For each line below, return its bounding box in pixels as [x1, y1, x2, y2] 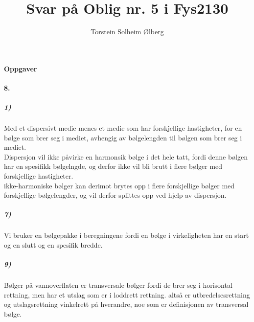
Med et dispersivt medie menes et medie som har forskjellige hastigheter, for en [4, 123, 242, 133]
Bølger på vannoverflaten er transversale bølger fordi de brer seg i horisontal [4, 280, 232, 290]
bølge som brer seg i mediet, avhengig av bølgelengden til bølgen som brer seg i [4, 132, 242, 142]
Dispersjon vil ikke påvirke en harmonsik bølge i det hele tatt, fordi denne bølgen [4, 151, 248, 161]
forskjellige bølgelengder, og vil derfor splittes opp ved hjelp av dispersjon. [4, 190, 227, 200]
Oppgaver [4, 63, 37, 73]
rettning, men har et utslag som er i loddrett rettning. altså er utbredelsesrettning [4, 289, 250, 299]
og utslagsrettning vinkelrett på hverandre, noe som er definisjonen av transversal [4, 299, 249, 309]
